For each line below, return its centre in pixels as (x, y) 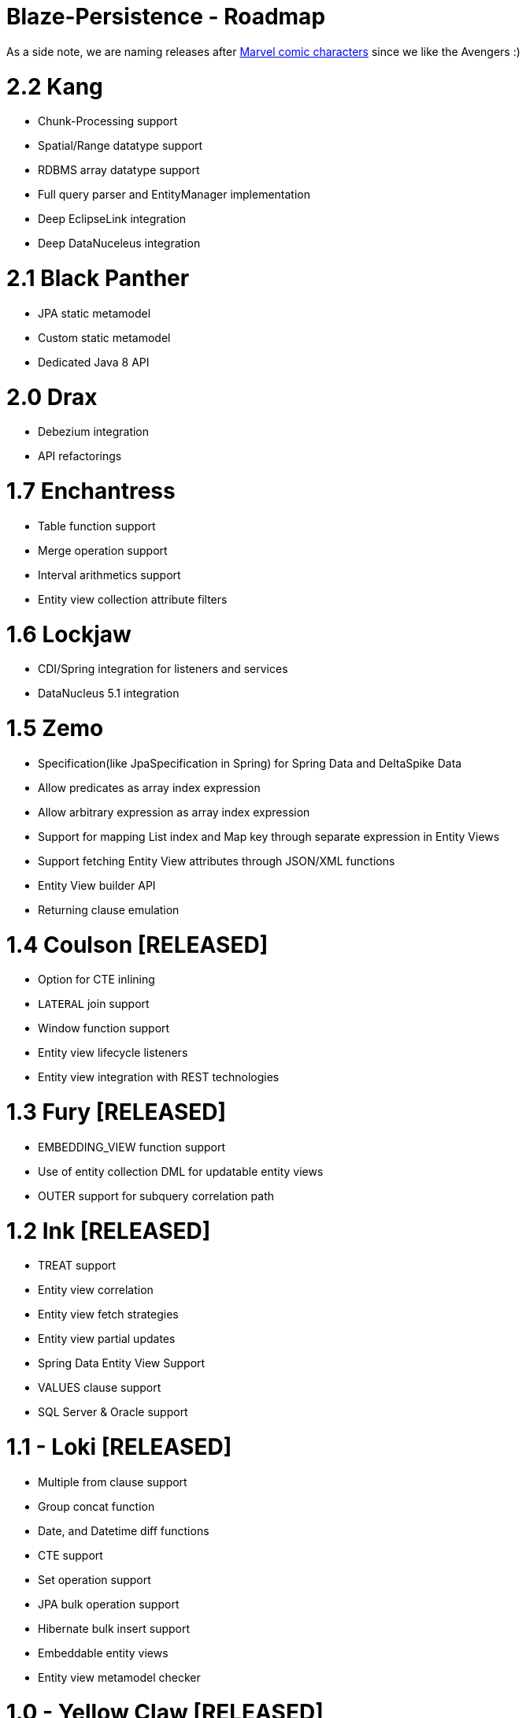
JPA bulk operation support (109, 1604)
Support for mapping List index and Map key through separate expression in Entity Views (269, 836)
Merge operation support (103, 550)
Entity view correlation (96, 1290)
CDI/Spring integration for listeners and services (163, 669)
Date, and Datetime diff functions (124, 1530)
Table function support (97, 526)
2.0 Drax (52, 397)
